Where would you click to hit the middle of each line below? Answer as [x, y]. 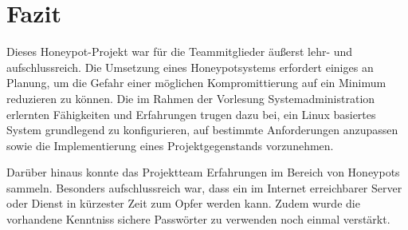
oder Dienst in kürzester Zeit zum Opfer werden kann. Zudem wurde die [183, 203]
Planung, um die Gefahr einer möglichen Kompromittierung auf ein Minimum [196, 83]
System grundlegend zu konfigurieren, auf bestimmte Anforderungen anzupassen [202, 130]
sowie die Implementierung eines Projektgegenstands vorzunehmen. [170, 145]
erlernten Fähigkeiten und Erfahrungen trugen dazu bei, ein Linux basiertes [191, 114]
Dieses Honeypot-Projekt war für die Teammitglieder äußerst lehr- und [180, 52]
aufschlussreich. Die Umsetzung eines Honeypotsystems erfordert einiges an [190, 67]
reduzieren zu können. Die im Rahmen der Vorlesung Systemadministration [191, 98]
